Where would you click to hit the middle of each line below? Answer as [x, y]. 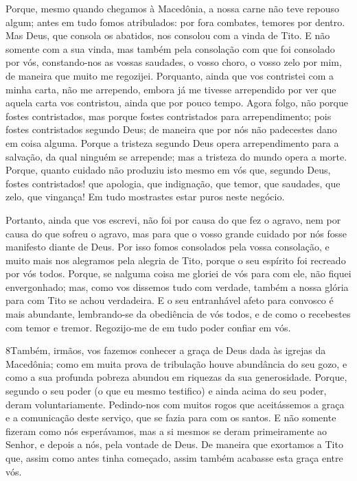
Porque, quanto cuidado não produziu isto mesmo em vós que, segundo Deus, [168, 170]
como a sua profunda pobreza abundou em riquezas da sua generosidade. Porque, [176, 377]
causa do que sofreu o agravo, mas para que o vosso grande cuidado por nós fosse [176, 233]
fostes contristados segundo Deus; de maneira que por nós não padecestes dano [171, 129]
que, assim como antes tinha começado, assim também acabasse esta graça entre [174, 458]
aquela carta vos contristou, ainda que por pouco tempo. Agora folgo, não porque [177, 103]
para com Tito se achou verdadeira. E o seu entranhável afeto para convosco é [170, 300]
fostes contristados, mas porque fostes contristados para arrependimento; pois [169, 116]
